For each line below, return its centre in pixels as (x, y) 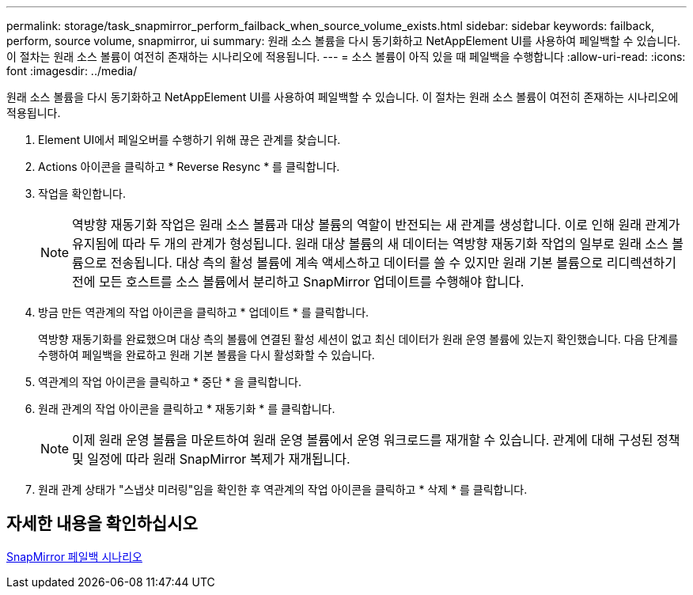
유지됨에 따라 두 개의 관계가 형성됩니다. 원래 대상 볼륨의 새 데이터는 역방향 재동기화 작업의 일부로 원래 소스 (370, 244)
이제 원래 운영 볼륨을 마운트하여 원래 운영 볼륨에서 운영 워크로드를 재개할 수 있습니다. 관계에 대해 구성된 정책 (376, 440)
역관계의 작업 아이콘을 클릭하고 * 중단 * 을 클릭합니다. (170, 382)
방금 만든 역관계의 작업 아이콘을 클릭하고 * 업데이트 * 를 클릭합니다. (204, 312)
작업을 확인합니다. (82, 193)
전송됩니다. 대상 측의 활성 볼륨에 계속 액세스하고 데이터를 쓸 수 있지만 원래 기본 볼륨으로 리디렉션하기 (394, 263)
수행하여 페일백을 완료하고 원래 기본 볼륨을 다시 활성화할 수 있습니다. (206, 355)
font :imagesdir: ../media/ (72, 71)
